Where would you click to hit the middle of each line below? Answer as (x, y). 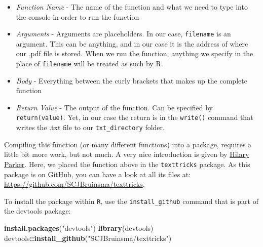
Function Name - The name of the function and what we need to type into (132, 7)
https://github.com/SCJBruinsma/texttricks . (74, 184)
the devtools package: (37, 211)
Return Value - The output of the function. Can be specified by (115, 107)
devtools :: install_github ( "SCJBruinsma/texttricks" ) (88, 238)
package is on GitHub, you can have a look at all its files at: (98, 174)
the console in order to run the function (78, 16)
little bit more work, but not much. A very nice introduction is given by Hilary (127, 154)
